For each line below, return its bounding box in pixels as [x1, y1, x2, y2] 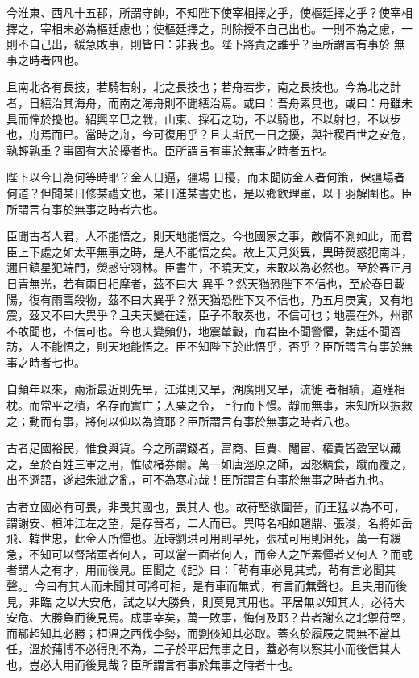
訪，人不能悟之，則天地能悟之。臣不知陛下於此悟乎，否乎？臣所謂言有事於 [6, 338, 401, 355]
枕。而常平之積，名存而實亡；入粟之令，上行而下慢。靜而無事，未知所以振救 [6, 397, 413, 414]
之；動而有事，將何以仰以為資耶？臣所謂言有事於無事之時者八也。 [6, 412, 356, 429]
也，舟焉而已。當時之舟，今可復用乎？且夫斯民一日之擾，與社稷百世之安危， [6, 126, 413, 143]
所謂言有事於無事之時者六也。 [6, 200, 164, 217]
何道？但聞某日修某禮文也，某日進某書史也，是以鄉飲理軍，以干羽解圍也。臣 [6, 184, 413, 201]
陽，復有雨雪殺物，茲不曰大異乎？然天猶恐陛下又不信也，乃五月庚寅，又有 [6, 290, 401, 307]
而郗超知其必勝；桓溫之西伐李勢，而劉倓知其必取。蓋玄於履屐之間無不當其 [6, 624, 401, 641]
